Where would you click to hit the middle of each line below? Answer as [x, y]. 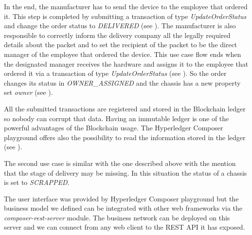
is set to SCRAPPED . [37, 182]
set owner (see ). [28, 92]
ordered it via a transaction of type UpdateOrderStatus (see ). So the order [115, 73]
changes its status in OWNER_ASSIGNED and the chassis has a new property [122, 82]
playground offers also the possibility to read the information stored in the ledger [125, 137]
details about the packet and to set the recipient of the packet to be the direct [121, 45]
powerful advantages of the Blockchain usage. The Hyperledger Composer [114, 128]
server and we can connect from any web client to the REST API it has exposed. [125, 227]
